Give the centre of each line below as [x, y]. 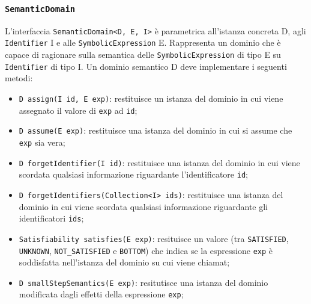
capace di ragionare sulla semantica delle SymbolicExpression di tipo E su [143, 54]
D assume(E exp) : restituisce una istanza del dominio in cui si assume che [155, 130]
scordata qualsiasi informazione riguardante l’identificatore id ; [133, 174]
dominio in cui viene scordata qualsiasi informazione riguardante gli [143, 206]
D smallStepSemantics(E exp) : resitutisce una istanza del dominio [143, 282]
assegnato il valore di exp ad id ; [78, 110]
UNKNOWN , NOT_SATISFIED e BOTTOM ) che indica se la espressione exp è [146, 250]
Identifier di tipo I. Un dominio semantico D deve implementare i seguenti [146, 66]
